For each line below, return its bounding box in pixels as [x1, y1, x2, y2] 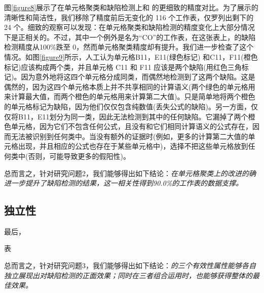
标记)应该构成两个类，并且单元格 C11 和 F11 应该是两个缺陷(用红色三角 [4, 61, 242, 72]
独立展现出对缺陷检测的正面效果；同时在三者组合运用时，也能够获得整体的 [4, 270, 252, 280]
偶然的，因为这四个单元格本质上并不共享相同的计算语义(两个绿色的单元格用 [4, 81, 255, 92]
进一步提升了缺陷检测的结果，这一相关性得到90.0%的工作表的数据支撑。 [4, 178, 243, 188]
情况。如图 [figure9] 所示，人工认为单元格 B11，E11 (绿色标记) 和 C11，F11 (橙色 [4, 51, 258, 62]
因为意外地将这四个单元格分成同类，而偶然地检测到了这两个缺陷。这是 [21, 71, 255, 82]
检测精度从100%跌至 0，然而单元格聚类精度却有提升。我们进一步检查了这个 [4, 41, 254, 52]
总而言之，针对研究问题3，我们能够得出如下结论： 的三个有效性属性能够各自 [4, 260, 256, 271]
